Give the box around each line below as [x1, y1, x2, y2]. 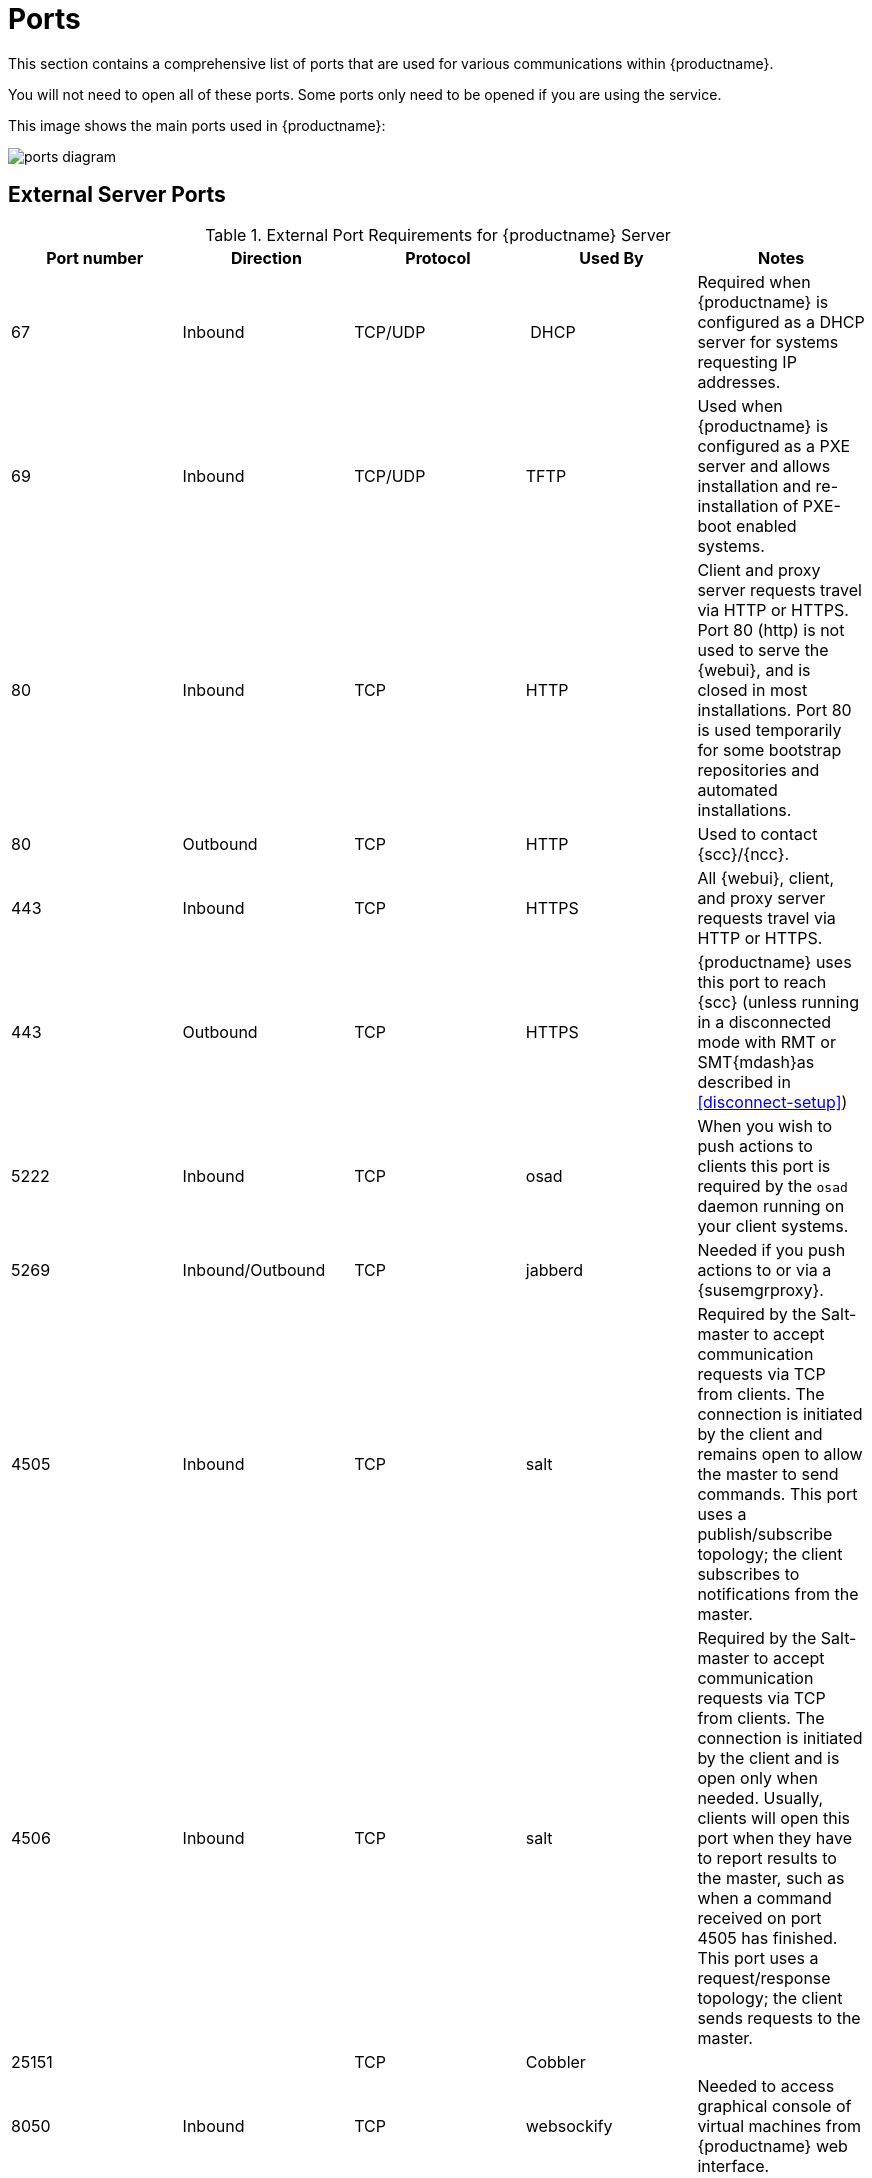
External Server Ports [8, 182, 226, 208]
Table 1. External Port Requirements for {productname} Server [205, 224, 671, 245]
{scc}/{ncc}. [697, 843, 790, 864]
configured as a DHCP [697, 311, 865, 332]
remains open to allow [697, 1443, 863, 1464]
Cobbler [525, 2051, 586, 2072]
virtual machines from [697, 2115, 862, 2136]
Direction [230, 247, 302, 268]
